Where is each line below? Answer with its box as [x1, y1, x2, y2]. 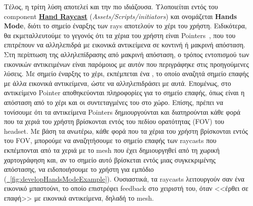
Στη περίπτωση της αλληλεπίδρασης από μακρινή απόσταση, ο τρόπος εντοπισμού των [4, 49, 250, 59]
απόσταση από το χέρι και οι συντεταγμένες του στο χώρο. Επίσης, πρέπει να [4, 97, 223, 107]
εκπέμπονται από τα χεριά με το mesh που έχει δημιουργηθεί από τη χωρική [4, 144, 220, 155]
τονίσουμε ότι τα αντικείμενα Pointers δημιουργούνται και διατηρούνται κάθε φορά [4, 106, 240, 117]
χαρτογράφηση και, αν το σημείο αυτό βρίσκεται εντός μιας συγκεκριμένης [4, 154, 216, 165]
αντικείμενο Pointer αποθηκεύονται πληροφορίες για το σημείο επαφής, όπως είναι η [4, 87, 245, 98]
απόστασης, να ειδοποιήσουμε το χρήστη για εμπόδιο [4, 164, 154, 174]
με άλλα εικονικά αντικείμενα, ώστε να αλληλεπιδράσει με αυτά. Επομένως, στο [4, 78, 232, 88]
